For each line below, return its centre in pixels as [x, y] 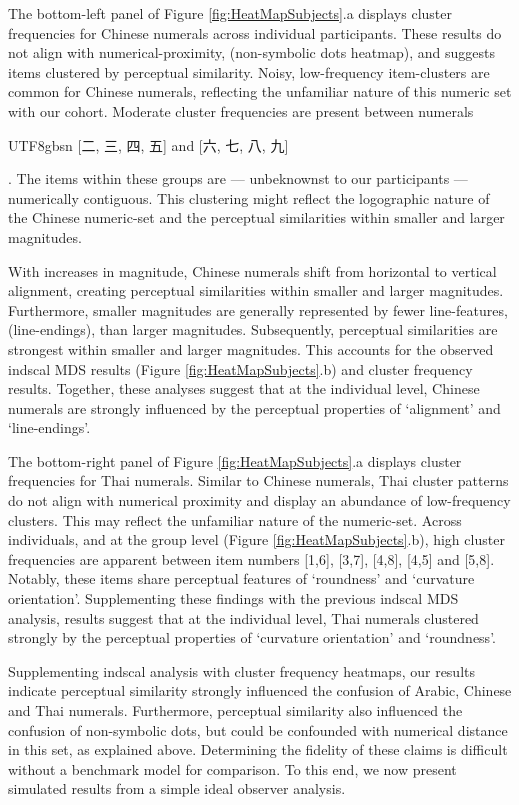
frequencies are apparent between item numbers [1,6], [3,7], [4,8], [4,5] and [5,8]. [251, 558]
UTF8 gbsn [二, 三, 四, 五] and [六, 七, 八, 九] [148, 144]
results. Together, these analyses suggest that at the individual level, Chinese [244, 388]
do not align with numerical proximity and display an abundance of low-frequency [259, 500]
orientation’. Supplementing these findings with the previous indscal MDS [233, 598]
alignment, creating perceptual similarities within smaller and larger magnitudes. [256, 290]
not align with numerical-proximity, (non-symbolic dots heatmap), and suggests [251, 52]
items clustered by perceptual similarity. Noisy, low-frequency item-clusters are [249, 71]
